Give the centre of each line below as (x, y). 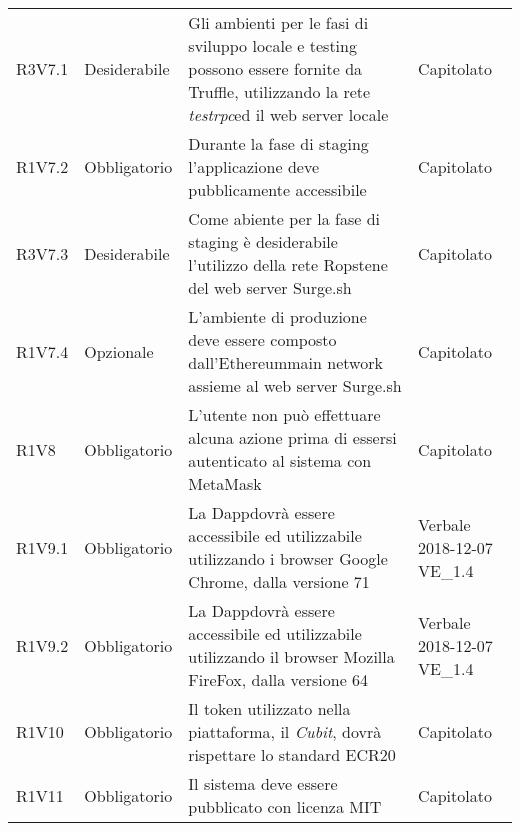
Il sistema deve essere (263, 783)
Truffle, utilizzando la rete (279, 91)
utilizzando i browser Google (288, 558)
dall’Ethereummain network (285, 362)
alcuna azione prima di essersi (292, 437)
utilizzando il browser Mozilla (291, 656)
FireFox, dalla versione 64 (278, 679)
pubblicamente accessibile (277, 189)
